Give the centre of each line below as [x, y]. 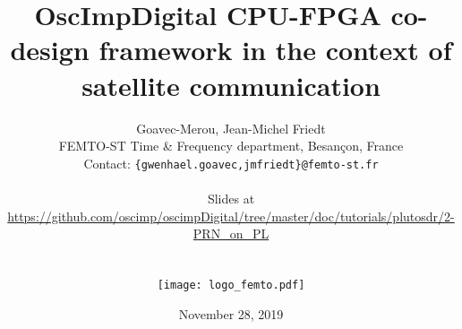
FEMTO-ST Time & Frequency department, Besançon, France [231, 146]
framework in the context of [275, 50]
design [50, 50]
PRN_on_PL [231, 234]
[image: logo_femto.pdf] [231, 285]
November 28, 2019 [231, 313]
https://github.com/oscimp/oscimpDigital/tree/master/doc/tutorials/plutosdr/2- [231, 216]
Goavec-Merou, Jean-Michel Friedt [231, 128]
